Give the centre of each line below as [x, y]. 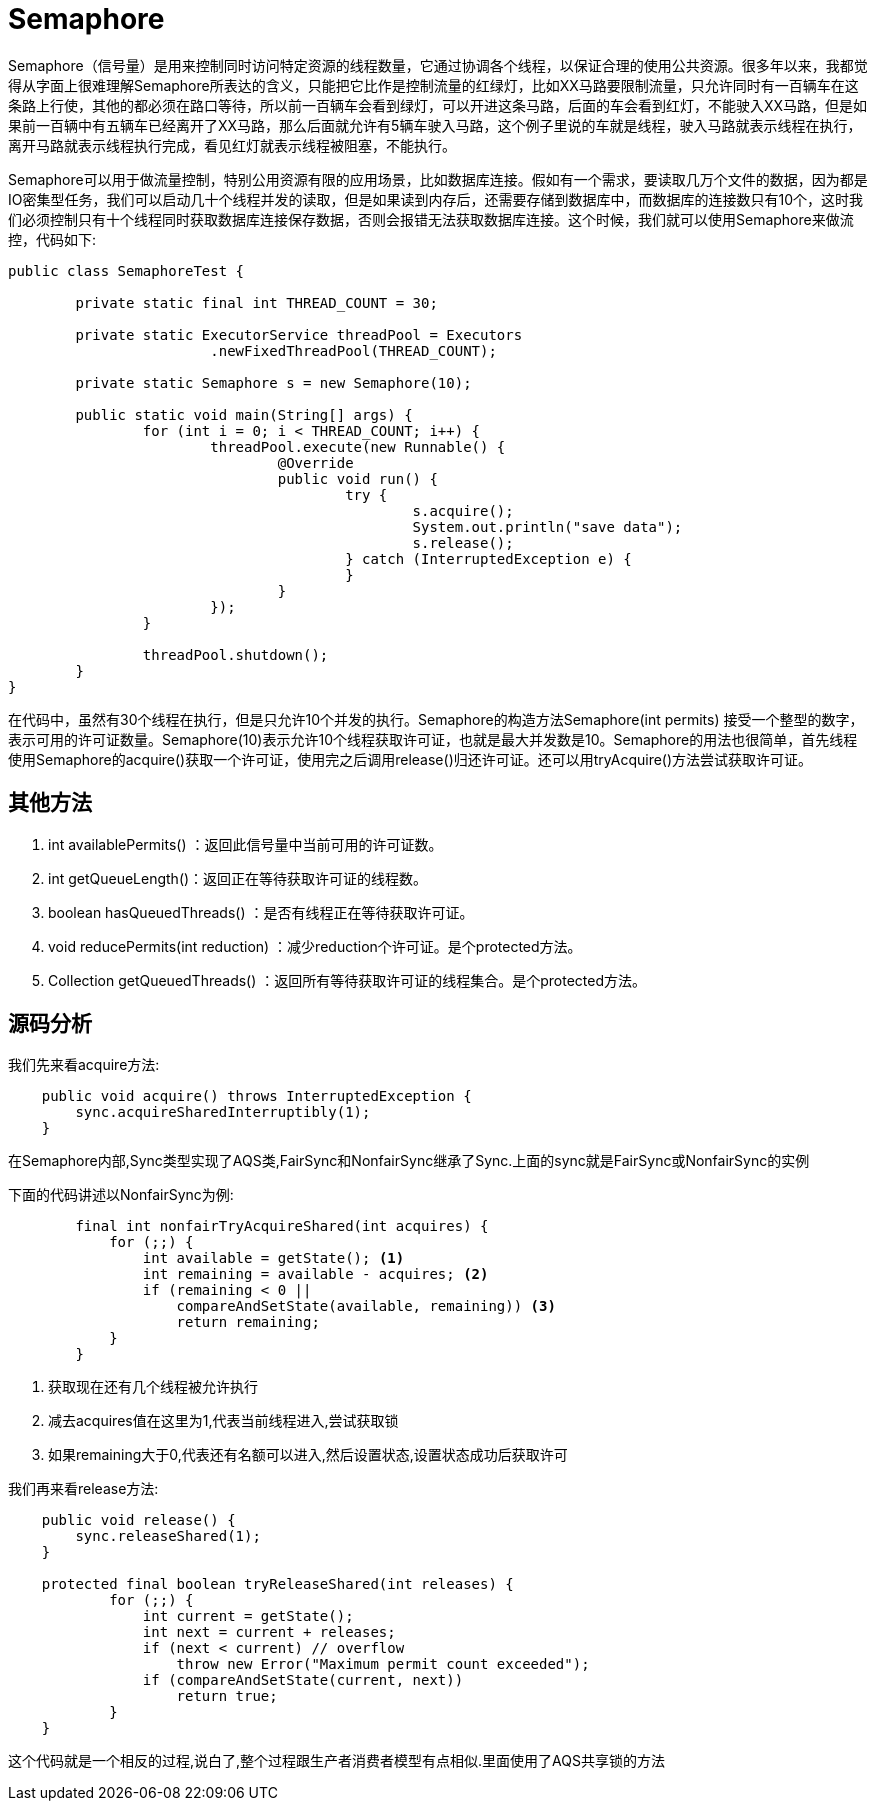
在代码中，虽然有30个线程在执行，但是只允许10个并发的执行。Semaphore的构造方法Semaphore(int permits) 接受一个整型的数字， [436, 719]
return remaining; [248, 1322]
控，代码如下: [52, 239]
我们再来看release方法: [83, 1489]
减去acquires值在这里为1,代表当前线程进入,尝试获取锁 [223, 1421]
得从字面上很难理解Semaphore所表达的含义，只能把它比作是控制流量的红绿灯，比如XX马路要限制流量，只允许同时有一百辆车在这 [433, 85]
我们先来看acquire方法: [84, 1065]
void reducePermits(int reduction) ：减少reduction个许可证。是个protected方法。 [315, 946]
